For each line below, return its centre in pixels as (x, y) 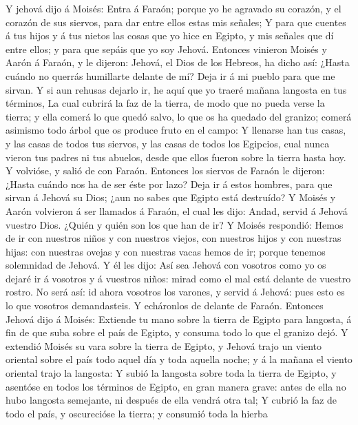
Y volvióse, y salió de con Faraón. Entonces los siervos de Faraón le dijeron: (165, 170)
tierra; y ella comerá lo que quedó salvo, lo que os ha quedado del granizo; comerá (179, 116)
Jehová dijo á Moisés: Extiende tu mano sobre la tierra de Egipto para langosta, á (179, 319)
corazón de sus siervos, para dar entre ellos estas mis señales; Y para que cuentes (176, 22)
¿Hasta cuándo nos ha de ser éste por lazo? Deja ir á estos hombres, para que (169, 184)
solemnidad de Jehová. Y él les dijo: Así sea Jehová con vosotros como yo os (166, 265)
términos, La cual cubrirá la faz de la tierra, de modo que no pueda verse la (165, 103)
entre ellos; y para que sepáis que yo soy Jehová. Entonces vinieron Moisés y (166, 49)
